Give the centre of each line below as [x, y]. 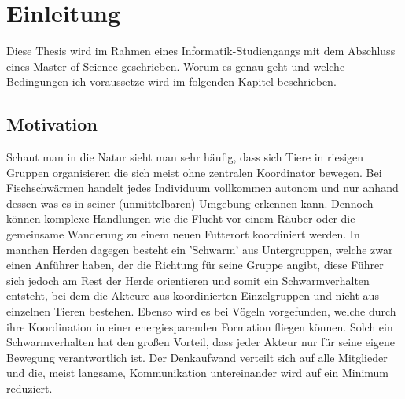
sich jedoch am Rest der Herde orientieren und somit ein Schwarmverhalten [188, 280]
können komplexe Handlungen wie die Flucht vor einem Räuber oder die [181, 218]
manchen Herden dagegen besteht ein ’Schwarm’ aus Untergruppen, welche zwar [200, 249]
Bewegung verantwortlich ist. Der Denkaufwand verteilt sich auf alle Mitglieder [197, 357]
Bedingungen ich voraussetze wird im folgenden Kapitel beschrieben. [171, 81]
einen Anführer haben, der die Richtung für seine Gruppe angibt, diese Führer [195, 265]
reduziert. [29, 388]
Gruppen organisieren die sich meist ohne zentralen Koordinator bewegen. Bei [194, 172]
